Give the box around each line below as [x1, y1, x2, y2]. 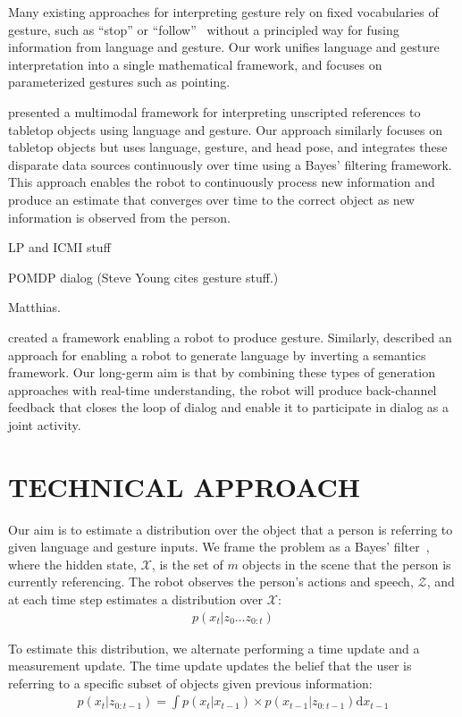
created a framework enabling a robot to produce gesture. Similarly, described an [8, 327, 452, 346]
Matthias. [8, 298, 61, 316]
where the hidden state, [8, 554, 138, 573]
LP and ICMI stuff [8, 238, 111, 257]
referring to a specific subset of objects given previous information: [8, 673, 373, 692]
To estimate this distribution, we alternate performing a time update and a [8, 638, 420, 657]
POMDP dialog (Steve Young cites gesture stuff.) [8, 267, 279, 286]
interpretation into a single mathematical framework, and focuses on [8, 55, 382, 73]
